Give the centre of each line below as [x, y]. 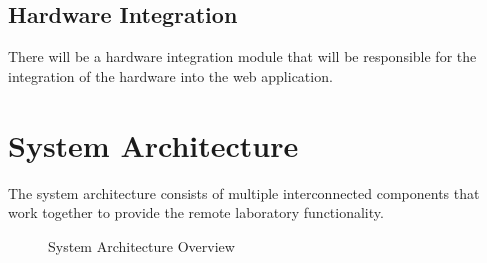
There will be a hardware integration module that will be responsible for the [242, 56]
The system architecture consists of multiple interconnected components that [244, 192]
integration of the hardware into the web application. [170, 75]
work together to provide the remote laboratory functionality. [196, 212]
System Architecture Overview [141, 245]
